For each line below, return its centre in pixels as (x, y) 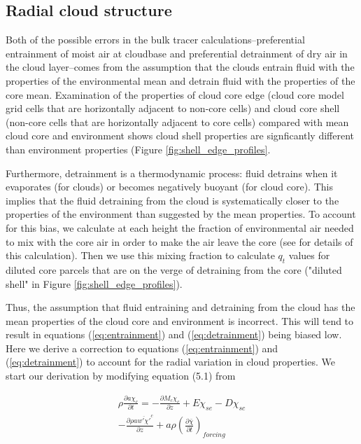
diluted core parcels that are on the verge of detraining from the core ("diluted (174, 269)
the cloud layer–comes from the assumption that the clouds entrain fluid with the (180, 67)
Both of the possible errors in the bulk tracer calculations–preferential (155, 40)
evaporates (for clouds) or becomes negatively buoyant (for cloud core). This (169, 187)
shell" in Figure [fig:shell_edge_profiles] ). (94, 283)
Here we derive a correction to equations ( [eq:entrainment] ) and (142, 348)
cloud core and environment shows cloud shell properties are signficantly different (180, 136)
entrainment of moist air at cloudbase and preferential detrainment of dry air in (177, 53)
